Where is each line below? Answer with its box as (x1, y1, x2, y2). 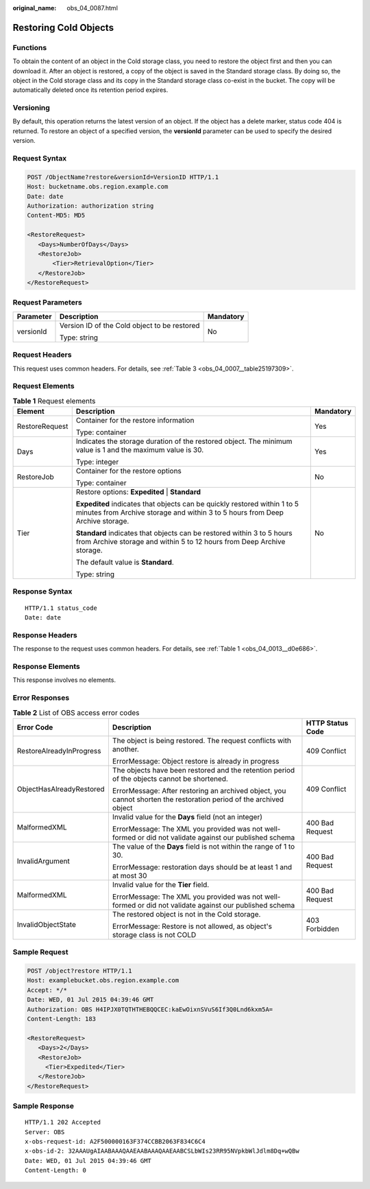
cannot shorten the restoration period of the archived (112, 794, 284, 804)
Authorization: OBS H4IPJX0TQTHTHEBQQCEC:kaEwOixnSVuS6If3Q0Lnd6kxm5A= (27, 1005, 273, 1013)
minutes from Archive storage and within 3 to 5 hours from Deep (75, 508, 284, 517)
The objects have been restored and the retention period (112, 765, 295, 775)
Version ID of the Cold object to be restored (59, 320, 200, 330)
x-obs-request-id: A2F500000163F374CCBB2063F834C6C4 (25, 1138, 206, 1146)
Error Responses (12, 693, 70, 703)
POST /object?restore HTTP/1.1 (27, 967, 133, 974)
